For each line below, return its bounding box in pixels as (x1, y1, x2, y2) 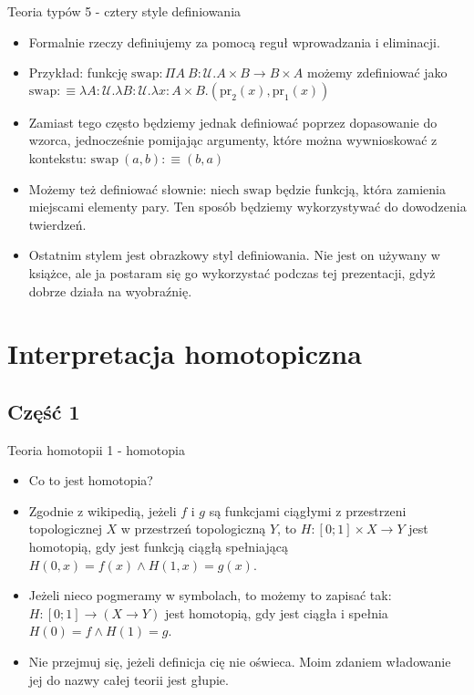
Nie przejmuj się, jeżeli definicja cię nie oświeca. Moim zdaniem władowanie (28, 652, 451, 671)
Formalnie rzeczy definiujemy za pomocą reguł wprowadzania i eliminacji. (28, 32, 440, 51)
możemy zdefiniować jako (306, 63, 448, 82)
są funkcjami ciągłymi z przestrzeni (209, 501, 407, 520)
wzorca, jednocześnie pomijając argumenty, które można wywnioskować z (28, 130, 438, 150)
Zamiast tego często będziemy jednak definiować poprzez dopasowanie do (28, 112, 438, 131)
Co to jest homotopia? (28, 471, 153, 490)
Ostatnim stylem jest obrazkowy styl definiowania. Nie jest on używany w (28, 245, 440, 265)
